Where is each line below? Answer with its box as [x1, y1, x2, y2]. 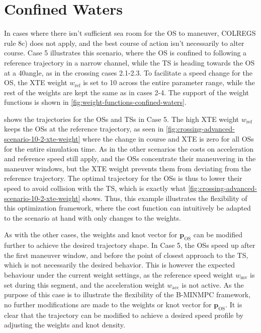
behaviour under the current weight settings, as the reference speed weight [4, 269, 233, 280]
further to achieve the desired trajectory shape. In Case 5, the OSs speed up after [4, 240, 255, 250]
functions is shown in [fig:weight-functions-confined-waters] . [4, 97, 187, 107]
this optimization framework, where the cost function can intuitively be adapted [4, 203, 251, 213]
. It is [225, 299, 242, 309]
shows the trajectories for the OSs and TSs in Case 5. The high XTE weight [4, 113, 239, 124]
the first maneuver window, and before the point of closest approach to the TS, [4, 249, 248, 260]
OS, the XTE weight [4, 77, 67, 88]
